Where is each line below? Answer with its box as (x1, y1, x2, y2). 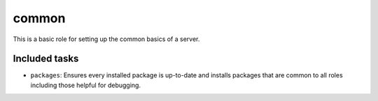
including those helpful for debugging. (30, 81, 141, 89)
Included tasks (13, 53, 79, 65)
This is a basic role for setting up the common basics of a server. (13, 35, 200, 43)
